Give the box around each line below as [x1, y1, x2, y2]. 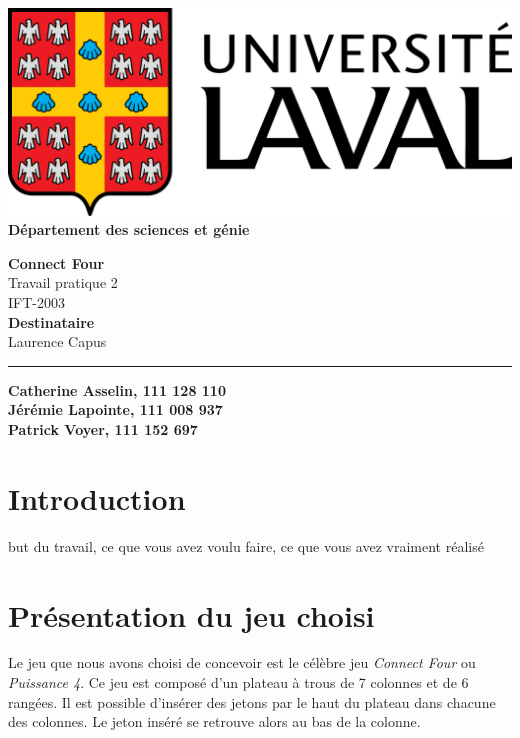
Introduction [8, 477, 186, 518]
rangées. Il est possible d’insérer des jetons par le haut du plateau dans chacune [8, 691, 496, 712]
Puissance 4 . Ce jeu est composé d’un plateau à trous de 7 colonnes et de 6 [8, 672, 469, 693]
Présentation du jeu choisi [8, 594, 375, 635]
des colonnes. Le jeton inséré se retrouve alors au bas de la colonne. [8, 711, 421, 732]
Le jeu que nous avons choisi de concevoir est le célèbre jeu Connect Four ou [8, 652, 476, 673]
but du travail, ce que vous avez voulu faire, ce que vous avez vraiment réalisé [8, 535, 484, 556]
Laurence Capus [8, 331, 107, 352]
